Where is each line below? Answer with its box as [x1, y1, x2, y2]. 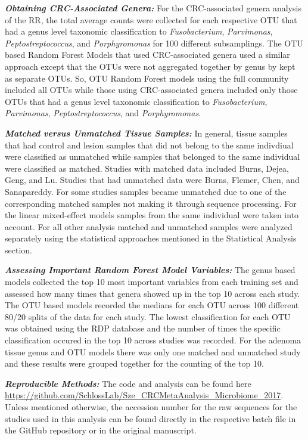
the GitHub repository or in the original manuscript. [5, 424, 197, 436]
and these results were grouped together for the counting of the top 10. [5, 357, 264, 370]
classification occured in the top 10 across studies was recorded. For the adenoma [5, 334, 301, 346]
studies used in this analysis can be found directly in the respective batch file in [5, 412, 296, 424]
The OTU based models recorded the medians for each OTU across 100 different [5, 299, 299, 311]
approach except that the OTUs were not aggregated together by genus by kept [5, 60, 295, 72]
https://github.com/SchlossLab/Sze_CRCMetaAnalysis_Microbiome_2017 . [5, 389, 284, 401]
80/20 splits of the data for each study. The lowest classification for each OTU [5, 310, 291, 323]
